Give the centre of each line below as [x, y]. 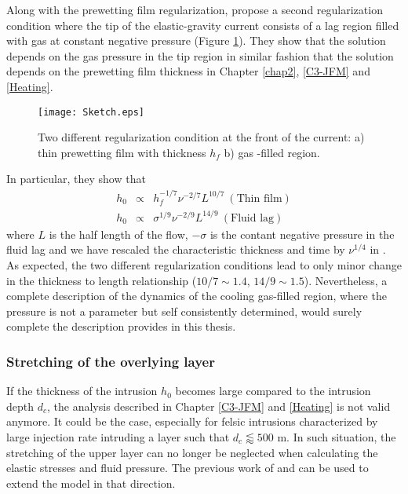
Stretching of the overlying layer [111, 361]
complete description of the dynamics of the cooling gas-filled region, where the [197, 296]
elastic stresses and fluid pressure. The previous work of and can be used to [188, 468]
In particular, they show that [76, 179]
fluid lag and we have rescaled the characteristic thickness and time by [176, 249]
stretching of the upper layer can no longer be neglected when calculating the [192, 452]
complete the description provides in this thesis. [121, 326]
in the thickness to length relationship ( [102, 280]
